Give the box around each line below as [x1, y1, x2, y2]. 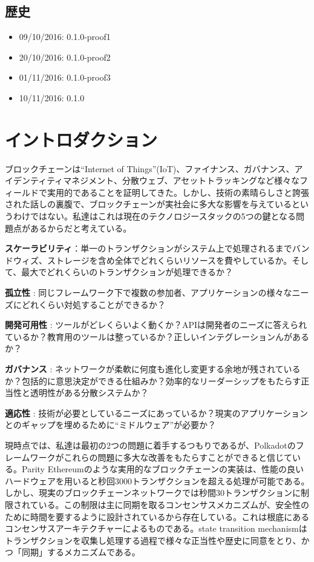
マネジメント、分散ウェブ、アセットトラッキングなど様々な [63, 174, 299, 187]
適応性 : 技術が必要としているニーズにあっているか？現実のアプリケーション [5, 406, 309, 419]
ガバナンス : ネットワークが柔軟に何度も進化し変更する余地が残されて [5, 363, 284, 375]
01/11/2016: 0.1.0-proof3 [19, 71, 111, 84]
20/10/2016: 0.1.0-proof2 [19, 50, 111, 63]
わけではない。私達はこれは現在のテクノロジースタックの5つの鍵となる [13, 210, 296, 222]
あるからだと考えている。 [30, 221, 132, 234]
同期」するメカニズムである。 [21, 546, 140, 558]
